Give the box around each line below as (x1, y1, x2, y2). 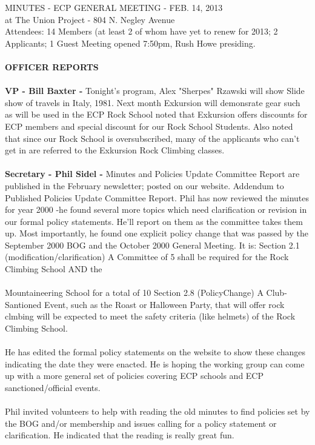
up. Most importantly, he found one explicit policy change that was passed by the (5, 227, 308, 239)
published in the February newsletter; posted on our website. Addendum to (5, 179, 284, 192)
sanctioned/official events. (5, 381, 101, 393)
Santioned (5, 298, 42, 310)
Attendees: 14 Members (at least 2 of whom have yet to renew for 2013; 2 (5, 25, 278, 38)
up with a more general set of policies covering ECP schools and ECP (5, 369, 264, 382)
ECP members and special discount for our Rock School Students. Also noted (5, 119, 293, 132)
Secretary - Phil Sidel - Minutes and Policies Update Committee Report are (5, 167, 300, 180)
